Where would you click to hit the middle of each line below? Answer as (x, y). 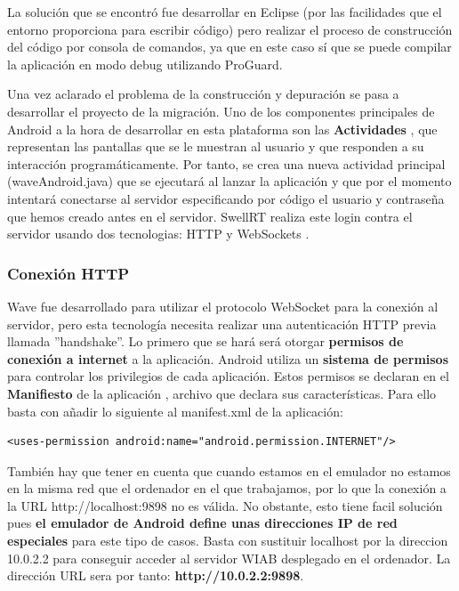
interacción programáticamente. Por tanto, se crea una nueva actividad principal (226, 163)
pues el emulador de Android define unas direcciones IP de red (202, 523)
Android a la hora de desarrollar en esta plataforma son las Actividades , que (222, 129)
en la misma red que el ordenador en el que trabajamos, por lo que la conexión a (227, 488)
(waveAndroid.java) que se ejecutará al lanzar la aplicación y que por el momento (229, 181)
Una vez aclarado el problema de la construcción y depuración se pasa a (203, 94)
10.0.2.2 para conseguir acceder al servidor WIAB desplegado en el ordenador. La (229, 558)
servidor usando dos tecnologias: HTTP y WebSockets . (158, 234)
